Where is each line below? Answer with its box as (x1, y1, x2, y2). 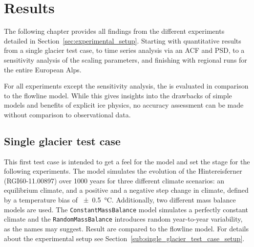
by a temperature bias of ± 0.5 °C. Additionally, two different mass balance (4, 195, 236, 205)
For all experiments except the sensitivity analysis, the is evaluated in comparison (4, 81, 249, 91)
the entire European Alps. (4, 64, 82, 74)
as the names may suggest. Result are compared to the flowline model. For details (4, 223, 249, 233)
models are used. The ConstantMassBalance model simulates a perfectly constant (4, 204, 249, 214)
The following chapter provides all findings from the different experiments (4, 26, 225, 36)
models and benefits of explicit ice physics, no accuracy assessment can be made (4, 100, 244, 110)
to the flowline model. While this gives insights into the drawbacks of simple (4, 90, 232, 100)
